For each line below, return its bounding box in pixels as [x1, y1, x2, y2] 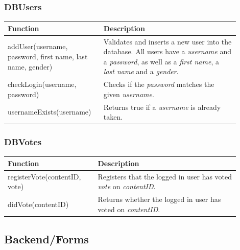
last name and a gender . [103, 66, 179, 77]
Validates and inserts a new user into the [103, 36, 232, 47]
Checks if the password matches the [103, 79, 214, 89]
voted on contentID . [98, 203, 160, 214]
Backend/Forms [4, 231, 89, 247]
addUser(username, [8, 41, 68, 52]
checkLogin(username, [8, 79, 77, 89]
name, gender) [8, 61, 53, 72]
